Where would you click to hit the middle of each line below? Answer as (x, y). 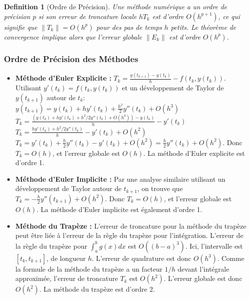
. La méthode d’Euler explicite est (194, 153)
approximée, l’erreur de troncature (67, 278)
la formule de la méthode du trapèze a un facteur (89, 268)
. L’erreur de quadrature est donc (142, 258)
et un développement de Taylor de (173, 87)
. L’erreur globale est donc (203, 278)
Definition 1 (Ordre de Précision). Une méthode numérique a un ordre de (115, 6)
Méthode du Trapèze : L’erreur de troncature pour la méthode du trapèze (131, 225)
